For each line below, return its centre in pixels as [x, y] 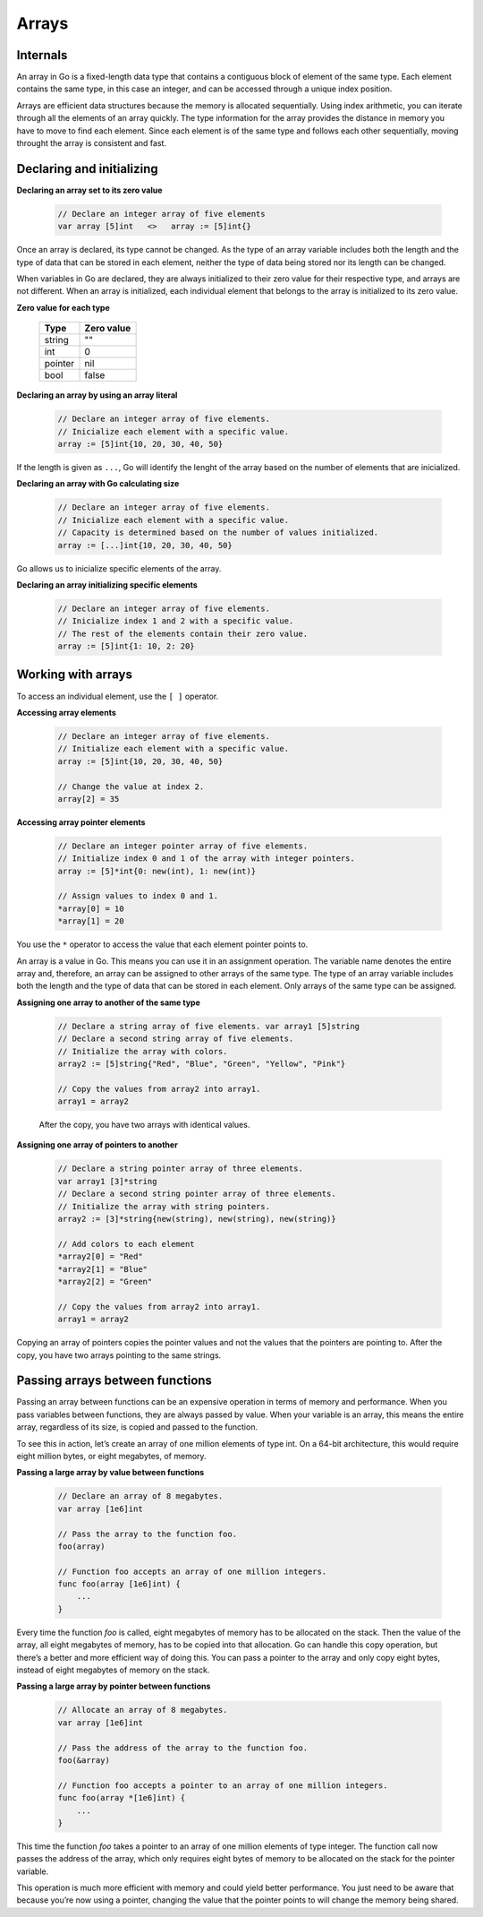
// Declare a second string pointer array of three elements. [197, 1194]
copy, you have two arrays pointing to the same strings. [119, 1355]
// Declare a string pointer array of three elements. [180, 1169]
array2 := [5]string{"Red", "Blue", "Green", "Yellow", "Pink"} [202, 1063]
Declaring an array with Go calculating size [98, 484]
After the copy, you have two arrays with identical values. [144, 1125]
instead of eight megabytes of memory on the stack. [113, 1670]
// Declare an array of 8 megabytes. [140, 1496]
